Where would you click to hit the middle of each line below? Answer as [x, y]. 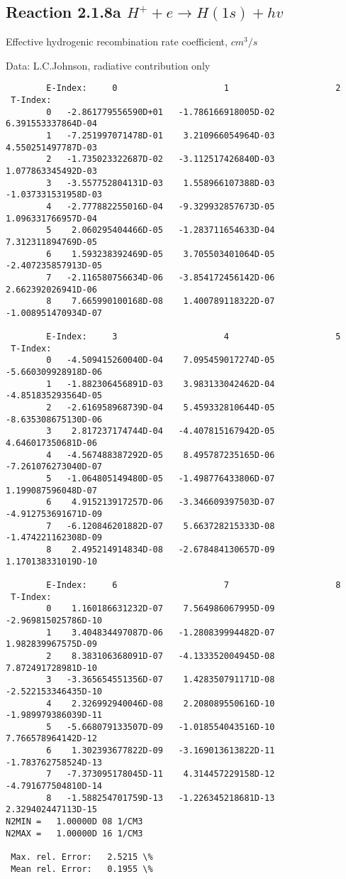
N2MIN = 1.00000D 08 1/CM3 [74, 822]
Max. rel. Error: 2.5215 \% [82, 857]
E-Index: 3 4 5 [194, 337]
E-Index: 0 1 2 [194, 88]
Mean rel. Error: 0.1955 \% [82, 869]
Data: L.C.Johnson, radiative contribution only [108, 65]
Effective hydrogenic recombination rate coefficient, [117, 42]
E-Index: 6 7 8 [194, 585]
